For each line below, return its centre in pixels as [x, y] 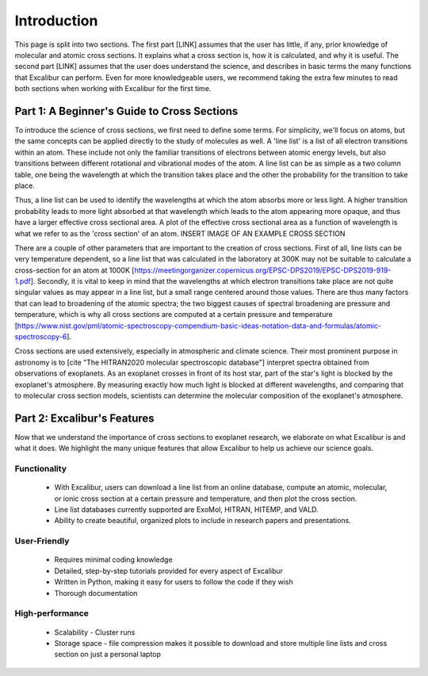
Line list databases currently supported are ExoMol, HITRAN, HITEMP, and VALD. [186, 510]
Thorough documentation [96, 593]
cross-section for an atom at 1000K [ [75, 270]
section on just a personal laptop [108, 655]
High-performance [52, 613]
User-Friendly [42, 541]
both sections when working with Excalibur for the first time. [113, 89]
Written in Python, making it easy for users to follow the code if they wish [174, 582]
